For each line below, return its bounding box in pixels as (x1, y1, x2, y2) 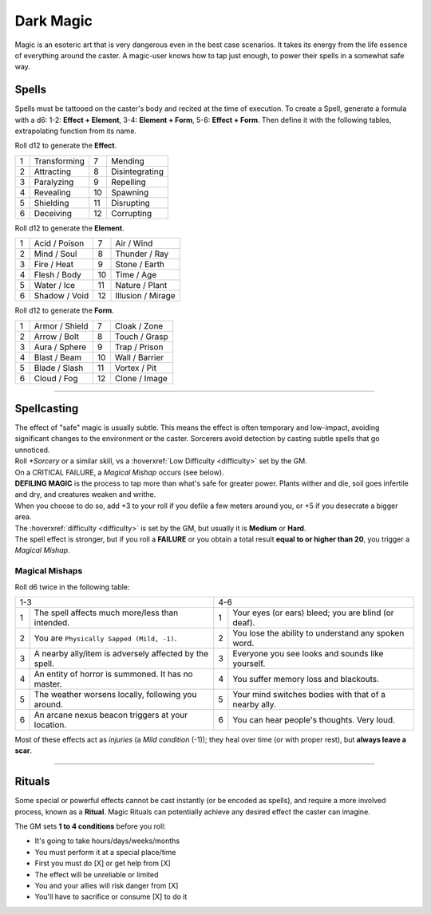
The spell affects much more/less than (34, 607, 179, 618)
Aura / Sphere (34, 341, 87, 353)
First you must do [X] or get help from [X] (34, 858, 171, 869)
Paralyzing (34, 176, 74, 187)
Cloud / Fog (34, 372, 78, 384)
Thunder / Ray (115, 248, 169, 259)
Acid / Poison (34, 238, 85, 249)
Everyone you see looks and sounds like (232, 648, 384, 659)
